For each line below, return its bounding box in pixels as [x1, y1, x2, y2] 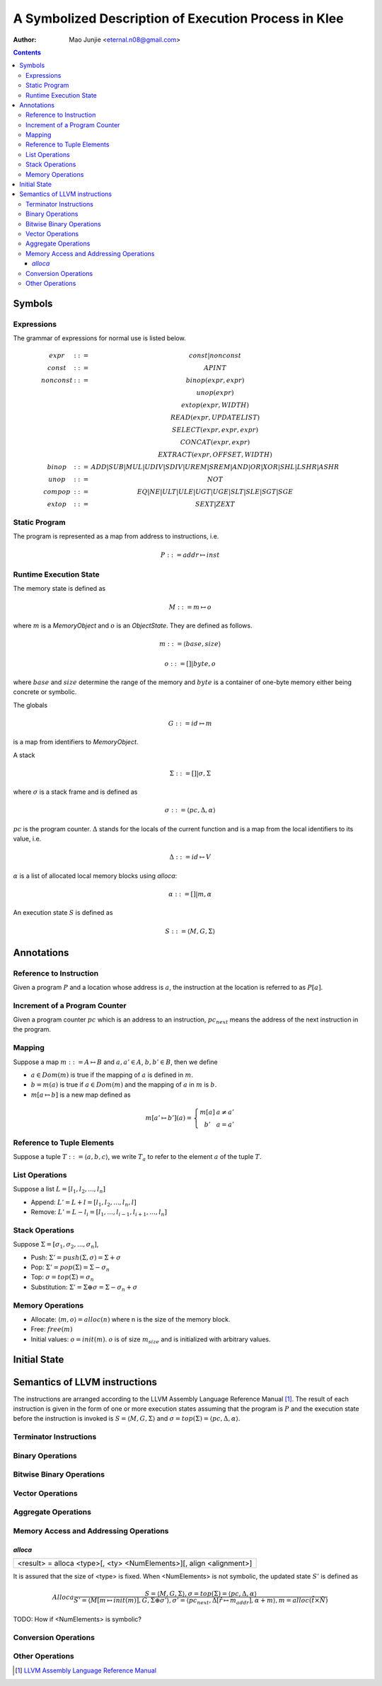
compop [43, 488, 71, 496]
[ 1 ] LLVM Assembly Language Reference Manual [15, 1666, 157, 1675]
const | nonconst [188, 352, 242, 360]
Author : [13, 35, 37, 44]
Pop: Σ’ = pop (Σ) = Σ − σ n [30, 1263, 110, 1273]
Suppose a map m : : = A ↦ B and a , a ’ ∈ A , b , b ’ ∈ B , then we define [13, 1058, 219, 1066]
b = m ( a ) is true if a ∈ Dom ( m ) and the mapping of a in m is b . [30, 1080, 217, 1089]
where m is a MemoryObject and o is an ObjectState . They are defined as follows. [13, 621, 253, 630]
